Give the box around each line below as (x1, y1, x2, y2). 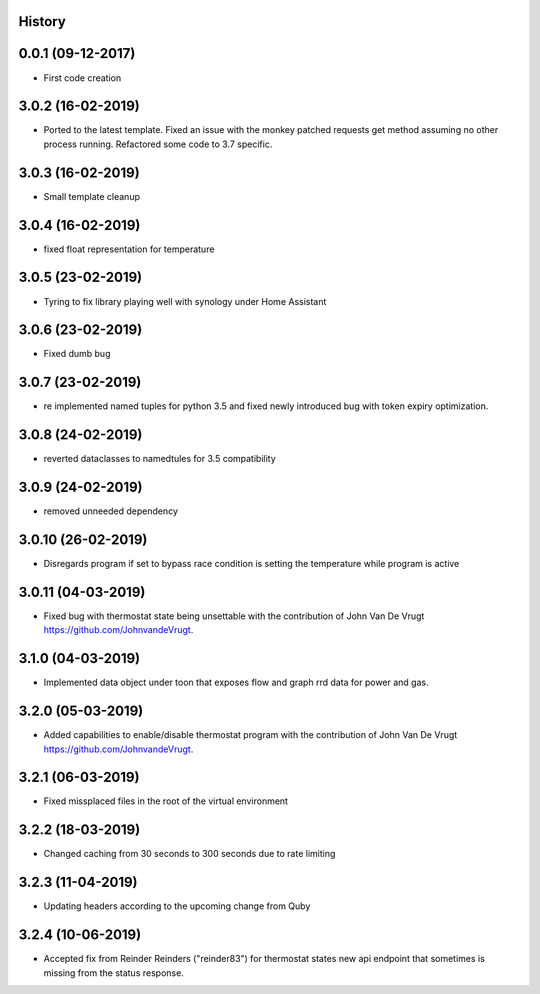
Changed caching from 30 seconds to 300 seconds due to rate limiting (43, 848, 336, 860)
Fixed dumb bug (43, 348, 111, 360)
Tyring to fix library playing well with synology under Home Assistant (43, 295, 327, 307)
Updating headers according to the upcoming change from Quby (43, 900, 311, 912)
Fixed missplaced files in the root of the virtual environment (43, 795, 289, 807)
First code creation (43, 71, 122, 84)
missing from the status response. (43, 966, 184, 979)
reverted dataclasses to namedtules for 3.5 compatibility (43, 453, 277, 465)
